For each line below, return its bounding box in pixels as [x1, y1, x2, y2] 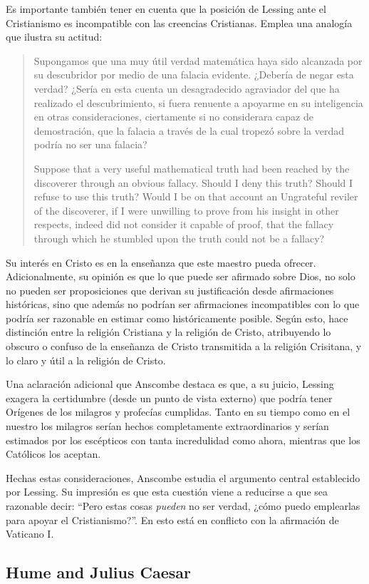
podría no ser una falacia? [33, 137, 147, 152]
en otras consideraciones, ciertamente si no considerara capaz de [33, 109, 313, 124]
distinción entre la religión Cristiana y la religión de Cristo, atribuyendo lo [6, 324, 331, 339]
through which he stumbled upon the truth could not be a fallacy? [33, 230, 325, 245]
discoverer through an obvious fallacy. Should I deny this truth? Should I [33, 175, 353, 190]
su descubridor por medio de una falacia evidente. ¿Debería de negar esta [33, 67, 354, 82]
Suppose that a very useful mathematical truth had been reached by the [33, 160, 350, 175]
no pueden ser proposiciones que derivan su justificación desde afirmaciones [6, 282, 334, 297]
